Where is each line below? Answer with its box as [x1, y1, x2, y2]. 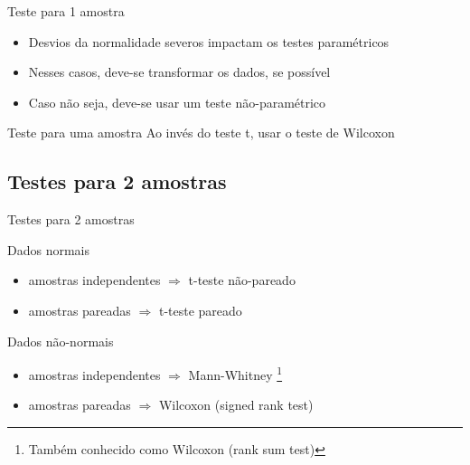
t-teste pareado [158, 300, 242, 319]
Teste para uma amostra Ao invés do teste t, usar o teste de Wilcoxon [7, 123, 395, 142]
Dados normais [7, 240, 89, 259]
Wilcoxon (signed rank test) [158, 395, 314, 414]
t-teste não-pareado [188, 270, 296, 289]
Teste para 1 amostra [7, 2, 125, 20]
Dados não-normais [7, 331, 114, 350]
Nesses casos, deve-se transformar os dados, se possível [28, 62, 331, 81]
